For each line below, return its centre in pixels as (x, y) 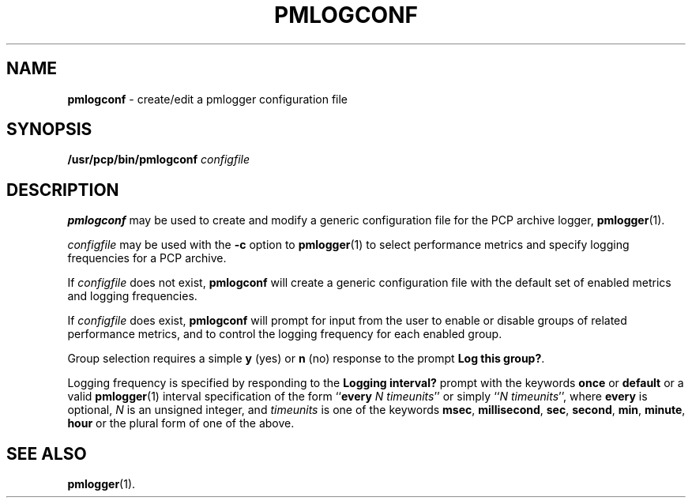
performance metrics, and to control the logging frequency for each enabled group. (285, 334)
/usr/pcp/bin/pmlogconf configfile (159, 160)
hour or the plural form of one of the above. (181, 423)
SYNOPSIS (49, 130)
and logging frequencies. (132, 296)
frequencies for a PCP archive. (147, 258)
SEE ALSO (47, 453)
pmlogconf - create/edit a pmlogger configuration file (208, 99)
